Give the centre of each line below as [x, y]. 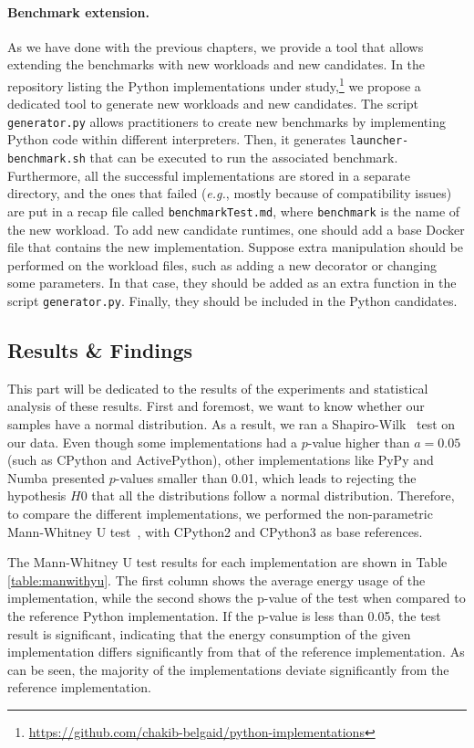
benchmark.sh [46, 159]
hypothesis [37, 495]
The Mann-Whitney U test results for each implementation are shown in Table [227, 562]
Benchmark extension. [78, 11]
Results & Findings [100, 350]
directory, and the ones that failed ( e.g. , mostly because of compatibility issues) [230, 193]
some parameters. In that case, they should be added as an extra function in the [232, 283]
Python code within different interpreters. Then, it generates [177, 139]
